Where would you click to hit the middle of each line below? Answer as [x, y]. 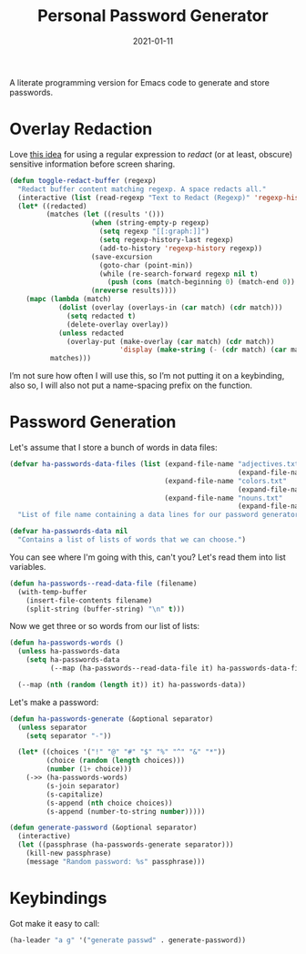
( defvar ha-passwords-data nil [69, 532]
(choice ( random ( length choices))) [115, 761]
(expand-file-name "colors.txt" [225, 481]
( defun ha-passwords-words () [67, 643]
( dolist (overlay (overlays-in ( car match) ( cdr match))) [170, 308]
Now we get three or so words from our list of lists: [105, 626]
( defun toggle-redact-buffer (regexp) [83, 180]
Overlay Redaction [81, 129]
